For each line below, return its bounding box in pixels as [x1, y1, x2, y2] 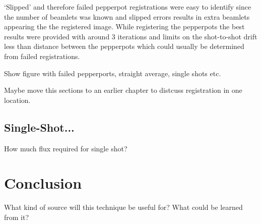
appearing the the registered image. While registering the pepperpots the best [4, 21, 245, 32]
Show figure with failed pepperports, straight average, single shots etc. [4, 68, 221, 78]
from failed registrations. [4, 50, 80, 61]
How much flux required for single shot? [4, 143, 127, 153]
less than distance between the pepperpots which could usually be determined [4, 41, 244, 51]
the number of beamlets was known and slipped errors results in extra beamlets [4, 11, 250, 22]
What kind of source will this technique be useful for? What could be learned [4, 202, 243, 212]
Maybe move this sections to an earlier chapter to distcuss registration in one [4, 85, 242, 95]
